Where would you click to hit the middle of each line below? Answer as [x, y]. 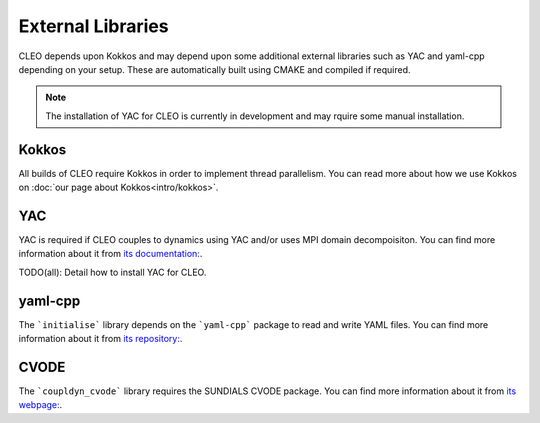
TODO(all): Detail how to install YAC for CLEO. [112, 272]
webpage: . [40, 405]
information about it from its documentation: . [110, 254]
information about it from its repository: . [100, 338]
